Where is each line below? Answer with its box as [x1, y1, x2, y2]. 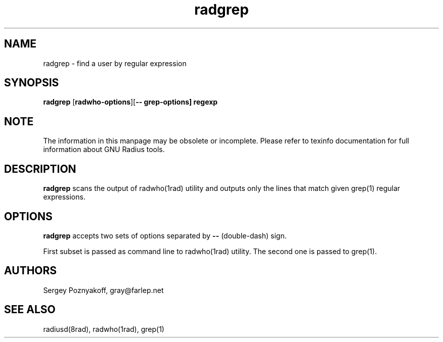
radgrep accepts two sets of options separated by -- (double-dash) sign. [43, 231, 287, 240]
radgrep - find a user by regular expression [43, 59, 187, 68]
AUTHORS [4, 264, 57, 277]
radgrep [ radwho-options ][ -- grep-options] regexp [43, 97, 218, 107]
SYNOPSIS [4, 76, 59, 89]
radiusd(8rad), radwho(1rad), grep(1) [43, 324, 164, 333]
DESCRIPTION [4, 162, 76, 175]
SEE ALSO [4, 303, 56, 316]
